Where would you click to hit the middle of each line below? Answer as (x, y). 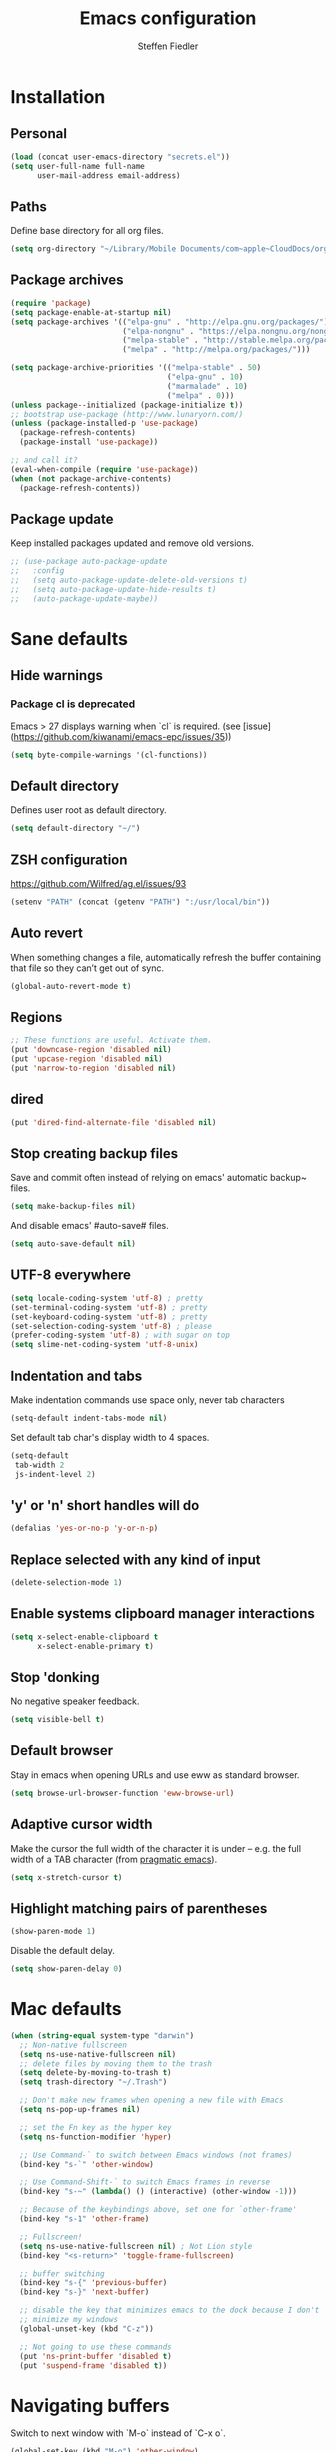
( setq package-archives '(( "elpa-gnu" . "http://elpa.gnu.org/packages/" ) (169, 322)
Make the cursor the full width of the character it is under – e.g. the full (156, 1848)
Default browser (62, 1750)
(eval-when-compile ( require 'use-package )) (104, 469)
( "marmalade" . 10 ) (207, 386)
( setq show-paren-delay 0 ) (66, 1969)
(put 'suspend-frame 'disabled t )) (93, 2365)
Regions (36, 1017)
